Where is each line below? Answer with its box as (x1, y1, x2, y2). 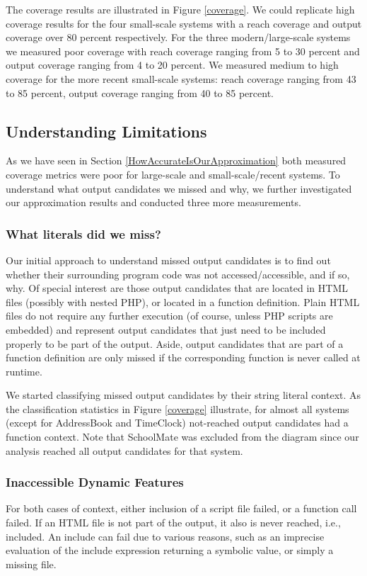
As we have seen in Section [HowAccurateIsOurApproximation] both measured (6, 153, 346, 168)
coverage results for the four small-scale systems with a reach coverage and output (6, 16, 362, 30)
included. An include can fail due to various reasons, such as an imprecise (6, 529, 325, 543)
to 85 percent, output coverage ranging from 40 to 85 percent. (6, 85, 274, 100)
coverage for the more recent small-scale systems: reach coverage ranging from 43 (6, 71, 356, 86)
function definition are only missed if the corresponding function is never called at (6, 350, 361, 365)
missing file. (6, 556, 57, 571)
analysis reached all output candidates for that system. (6, 443, 243, 458)
